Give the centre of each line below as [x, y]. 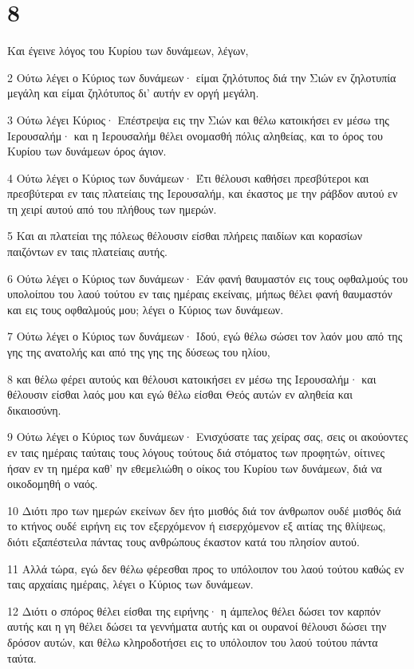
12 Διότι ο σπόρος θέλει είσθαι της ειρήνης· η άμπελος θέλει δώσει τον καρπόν [194, 610]
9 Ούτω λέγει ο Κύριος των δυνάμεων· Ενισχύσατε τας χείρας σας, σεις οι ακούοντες [207, 437]
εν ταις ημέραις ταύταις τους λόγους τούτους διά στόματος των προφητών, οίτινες [196, 452]
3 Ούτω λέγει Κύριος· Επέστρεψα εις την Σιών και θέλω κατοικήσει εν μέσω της [198, 119]
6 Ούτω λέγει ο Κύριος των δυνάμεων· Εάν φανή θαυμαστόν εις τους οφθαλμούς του [208, 278]
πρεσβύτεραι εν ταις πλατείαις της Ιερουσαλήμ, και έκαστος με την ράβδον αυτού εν [203, 193]
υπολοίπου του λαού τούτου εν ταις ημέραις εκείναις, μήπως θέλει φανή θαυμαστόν [200, 294]
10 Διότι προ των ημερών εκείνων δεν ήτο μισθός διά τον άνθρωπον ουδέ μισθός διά [204, 510]
